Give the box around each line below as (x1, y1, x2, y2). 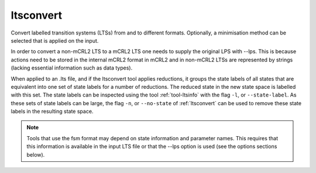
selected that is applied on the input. (11, 37, 99, 44)
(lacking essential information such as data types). (11, 64, 133, 71)
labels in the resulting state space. (11, 108, 94, 115)
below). (26, 151, 45, 158)
